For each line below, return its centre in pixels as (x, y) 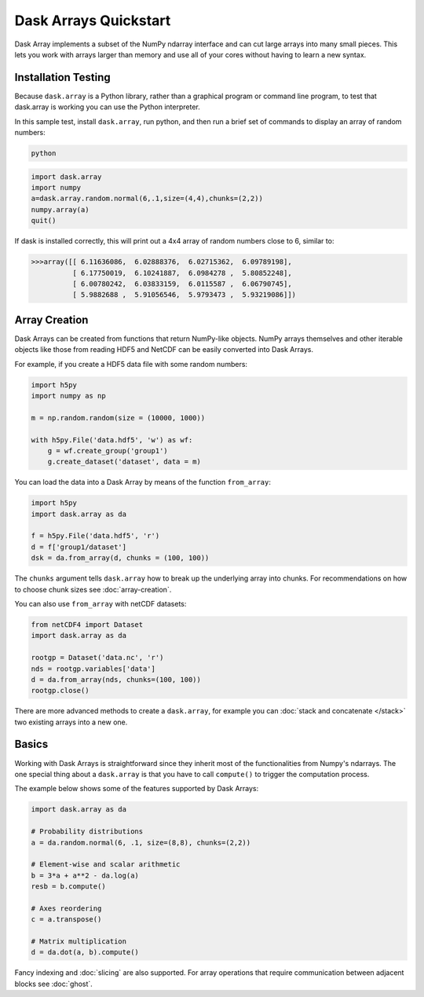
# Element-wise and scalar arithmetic (106, 865)
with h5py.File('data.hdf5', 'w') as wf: (112, 440)
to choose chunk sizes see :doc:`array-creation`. (93, 589)
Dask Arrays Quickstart (93, 20)
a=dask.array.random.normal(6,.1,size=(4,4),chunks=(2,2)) (147, 199)
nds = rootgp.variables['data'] (93, 669)
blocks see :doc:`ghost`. (54, 984)
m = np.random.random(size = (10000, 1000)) (118, 418)
